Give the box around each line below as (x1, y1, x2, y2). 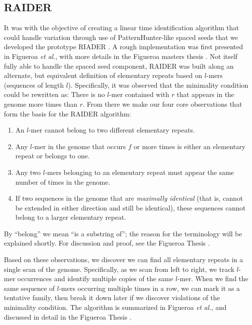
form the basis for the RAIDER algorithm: (4, 108, 131, 118)
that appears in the (177, 89, 234, 99)
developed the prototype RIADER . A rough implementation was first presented (4, 41, 243, 52)
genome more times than (4, 98, 77, 109)
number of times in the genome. (15, 176, 110, 187)
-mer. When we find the (177, 273, 249, 284)
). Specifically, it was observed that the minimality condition (68, 79, 249, 90)
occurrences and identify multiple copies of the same (18, 273, 173, 284)
